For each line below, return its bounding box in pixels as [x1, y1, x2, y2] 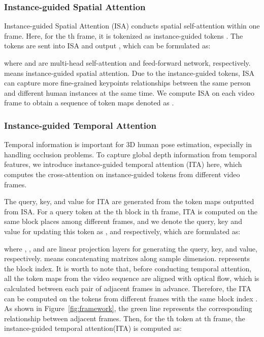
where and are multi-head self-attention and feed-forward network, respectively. [4, 58, 251, 68]
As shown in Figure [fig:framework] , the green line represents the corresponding [4, 303, 252, 314]
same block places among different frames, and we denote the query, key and [4, 216, 242, 227]
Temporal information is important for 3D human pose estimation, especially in [4, 139, 252, 150]
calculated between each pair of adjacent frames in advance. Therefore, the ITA [4, 283, 251, 293]
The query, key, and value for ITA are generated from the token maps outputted [4, 196, 254, 207]
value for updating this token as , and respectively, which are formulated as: [4, 226, 241, 236]
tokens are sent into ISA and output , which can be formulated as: [4, 40, 211, 51]
